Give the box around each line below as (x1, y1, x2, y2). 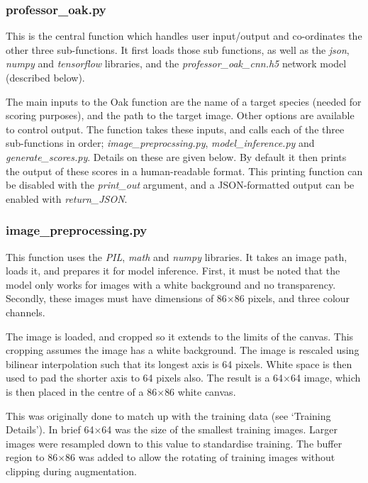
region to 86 (6, 450, 58, 465)
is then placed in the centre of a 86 (6, 384, 157, 399)
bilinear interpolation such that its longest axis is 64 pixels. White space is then (6, 356, 352, 371)
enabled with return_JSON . (6, 191, 128, 206)
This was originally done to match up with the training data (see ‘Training (6, 408, 331, 423)
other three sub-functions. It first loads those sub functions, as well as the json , (6, 42, 350, 57)
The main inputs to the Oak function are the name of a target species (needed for (6, 94, 362, 109)
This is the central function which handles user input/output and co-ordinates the (6, 28, 362, 43)
